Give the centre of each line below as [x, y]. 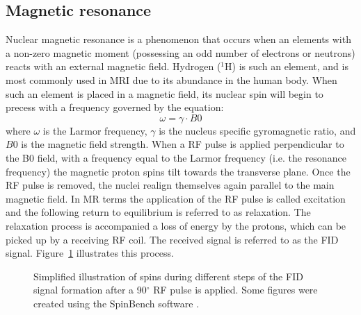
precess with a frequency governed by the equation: [115, 107]
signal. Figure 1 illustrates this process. [90, 253]
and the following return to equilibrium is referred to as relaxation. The [158, 212]
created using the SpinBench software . [117, 303]
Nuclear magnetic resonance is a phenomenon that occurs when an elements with [178, 39]
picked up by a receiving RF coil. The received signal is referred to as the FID [172, 239]
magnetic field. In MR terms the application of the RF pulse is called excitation [176, 198]
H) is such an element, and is [287, 66]
